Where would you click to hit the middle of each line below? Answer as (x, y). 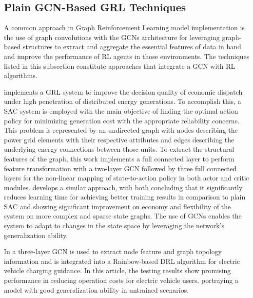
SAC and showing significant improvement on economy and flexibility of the (117, 206)
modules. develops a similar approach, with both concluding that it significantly (123, 187)
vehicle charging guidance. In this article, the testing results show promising (117, 270)
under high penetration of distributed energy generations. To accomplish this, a (123, 101)
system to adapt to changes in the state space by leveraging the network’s (114, 226)
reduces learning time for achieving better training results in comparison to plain (125, 197)
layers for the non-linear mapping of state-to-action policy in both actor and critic (126, 178)
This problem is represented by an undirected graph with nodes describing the (121, 130)
